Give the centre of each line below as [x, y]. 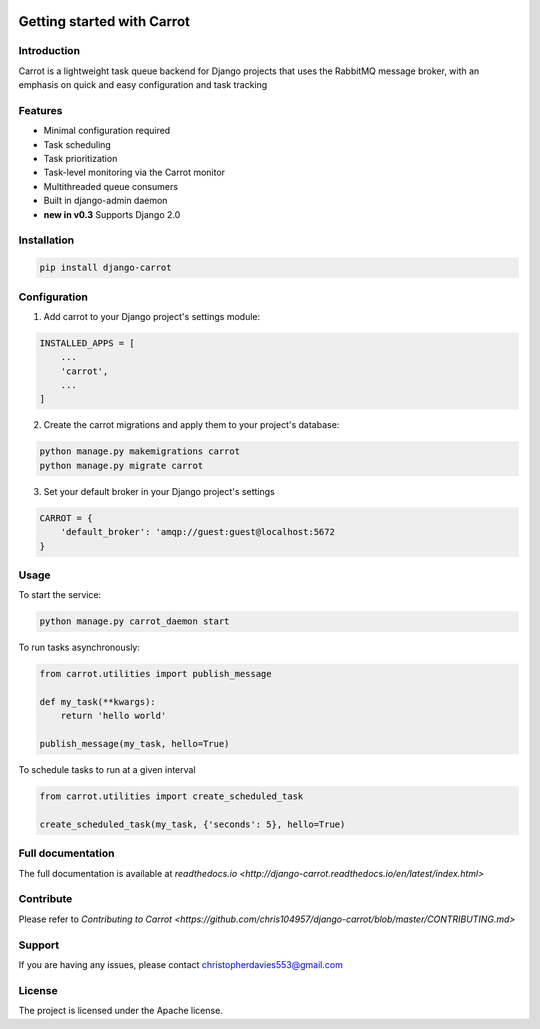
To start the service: [60, 595]
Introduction [49, 51]
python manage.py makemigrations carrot [139, 451]
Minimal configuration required [107, 131]
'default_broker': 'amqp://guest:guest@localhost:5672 [197, 532]
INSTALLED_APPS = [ [87, 343]
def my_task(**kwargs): [98, 702]
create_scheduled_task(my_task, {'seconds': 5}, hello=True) [192, 824]
